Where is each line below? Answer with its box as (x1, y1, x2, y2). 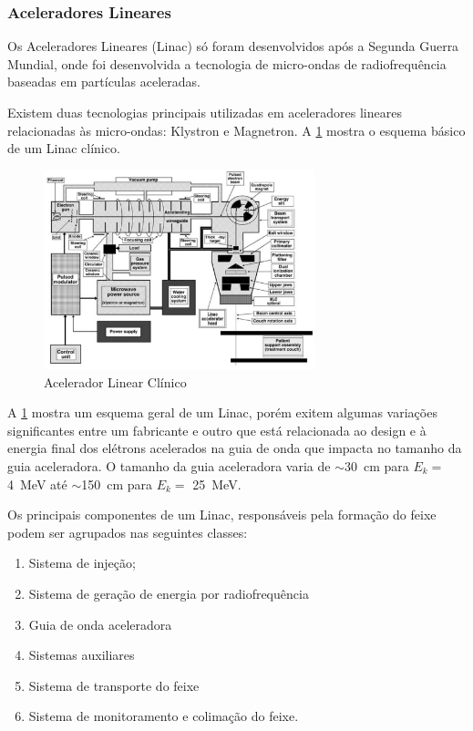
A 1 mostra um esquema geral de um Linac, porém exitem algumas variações (7, 403, 437, 422)
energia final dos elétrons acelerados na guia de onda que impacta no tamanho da (7, 438, 462, 458)
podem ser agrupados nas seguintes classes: (7, 522, 248, 541)
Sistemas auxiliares (28, 645, 135, 664)
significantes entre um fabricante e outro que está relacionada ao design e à (7, 420, 427, 439)
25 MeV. (192, 474, 242, 493)
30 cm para (344, 457, 409, 475)
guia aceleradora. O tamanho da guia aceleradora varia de (7, 457, 331, 475)
